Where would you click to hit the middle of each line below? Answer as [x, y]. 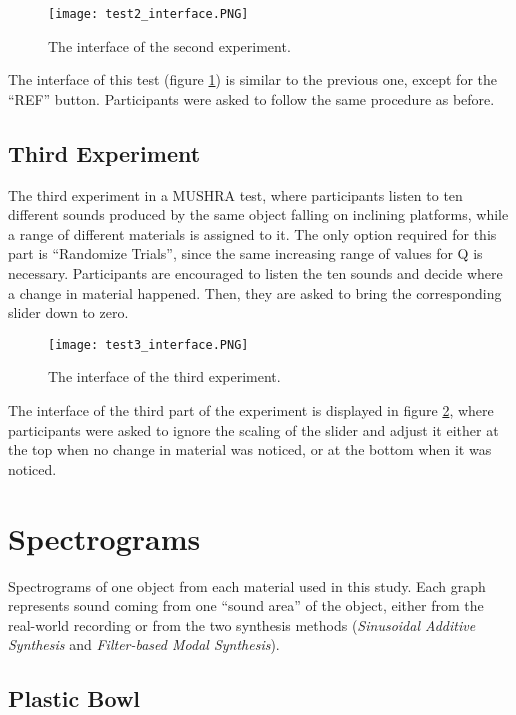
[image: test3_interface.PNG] [148, 344]
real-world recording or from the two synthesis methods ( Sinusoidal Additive [242, 624]
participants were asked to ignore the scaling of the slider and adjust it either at [253, 429]
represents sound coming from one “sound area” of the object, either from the [246, 605]
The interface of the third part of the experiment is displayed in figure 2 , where [251, 410]
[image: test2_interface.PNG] [148, 14]
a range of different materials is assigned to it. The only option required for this [252, 233]
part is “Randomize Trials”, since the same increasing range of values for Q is [245, 253]
